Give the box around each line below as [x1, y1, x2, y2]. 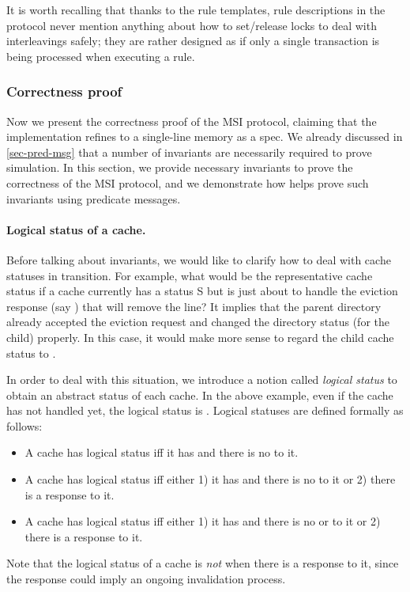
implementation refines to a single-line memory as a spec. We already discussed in [6, 128, 403, 145]
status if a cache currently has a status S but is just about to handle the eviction [6, 283, 398, 299]
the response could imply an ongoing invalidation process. [6, 571, 286, 587]
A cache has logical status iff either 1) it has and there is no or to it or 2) [24, 513, 381, 529]
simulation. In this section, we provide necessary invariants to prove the [6, 159, 353, 176]
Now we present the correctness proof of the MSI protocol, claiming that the [6, 112, 377, 129]
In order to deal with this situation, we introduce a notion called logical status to [6, 371, 397, 388]
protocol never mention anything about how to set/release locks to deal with [6, 17, 377, 33]
